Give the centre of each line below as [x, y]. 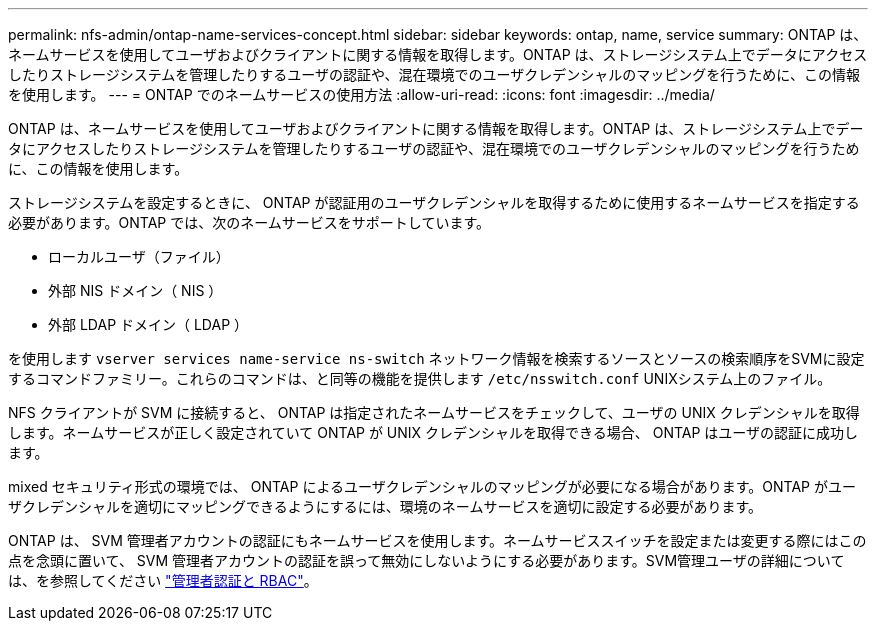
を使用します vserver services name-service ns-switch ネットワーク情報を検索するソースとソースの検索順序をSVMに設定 [436, 358]
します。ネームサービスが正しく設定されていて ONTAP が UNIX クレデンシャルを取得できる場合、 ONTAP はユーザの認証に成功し [433, 432]
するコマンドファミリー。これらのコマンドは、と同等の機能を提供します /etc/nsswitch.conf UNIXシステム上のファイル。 [420, 378]
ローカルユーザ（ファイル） [139, 256]
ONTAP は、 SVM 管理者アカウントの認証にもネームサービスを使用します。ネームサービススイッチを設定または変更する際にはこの [437, 540]
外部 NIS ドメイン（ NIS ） [135, 290]
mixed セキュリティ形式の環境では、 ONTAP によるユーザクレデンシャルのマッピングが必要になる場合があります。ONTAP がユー [432, 486]
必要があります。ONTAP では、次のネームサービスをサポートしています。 [249, 222]
